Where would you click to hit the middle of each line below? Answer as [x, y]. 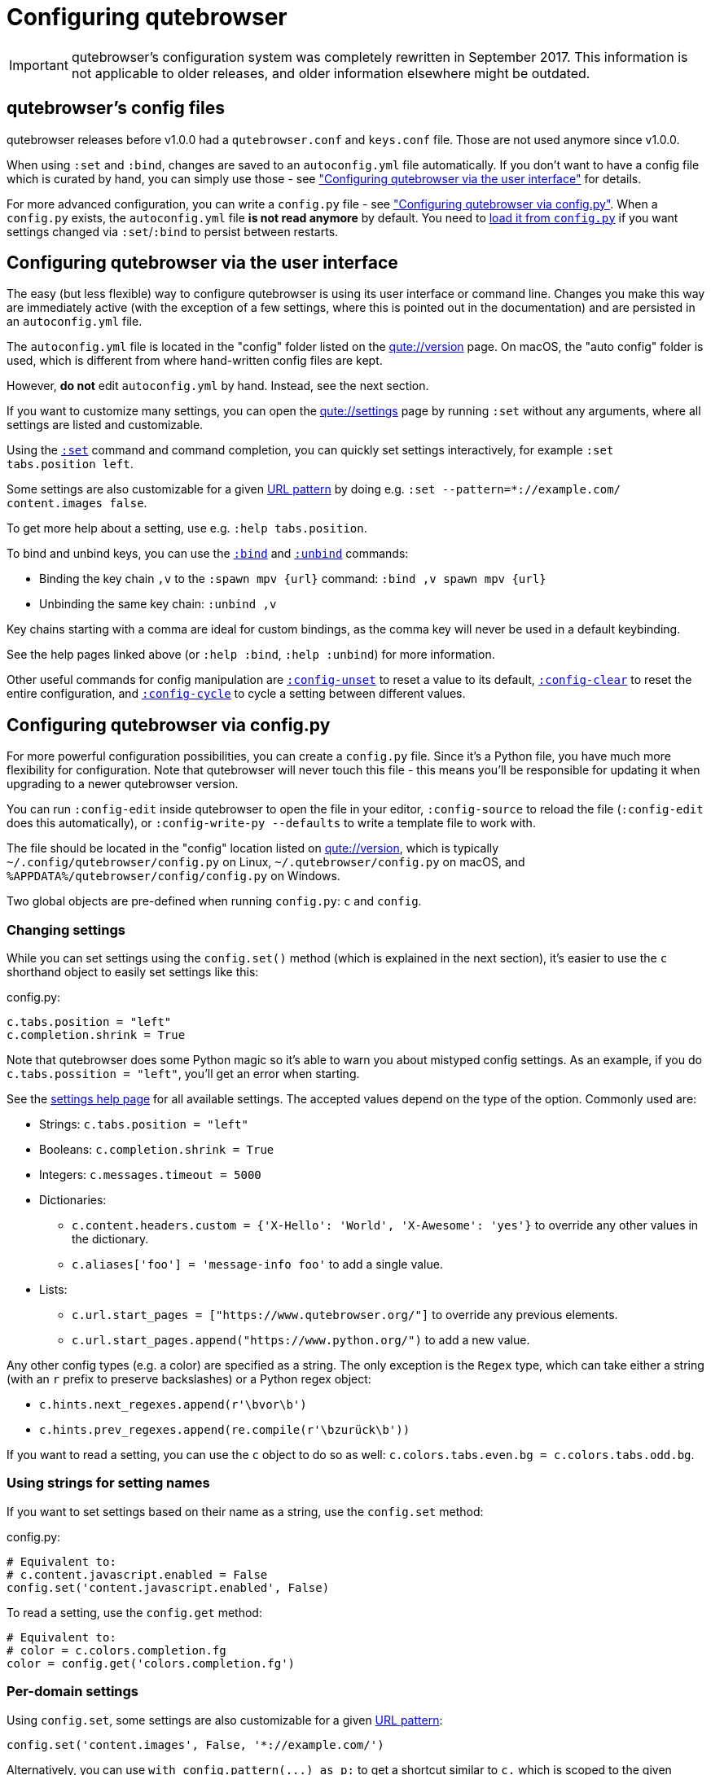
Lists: [53, 1290]
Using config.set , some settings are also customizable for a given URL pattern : [225, 1720]
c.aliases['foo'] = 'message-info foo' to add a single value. [257, 1264]
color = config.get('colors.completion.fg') [151, 1663]
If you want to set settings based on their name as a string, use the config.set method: [245, 1511]
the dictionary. [110, 1239]
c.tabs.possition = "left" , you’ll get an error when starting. [183, 1074]
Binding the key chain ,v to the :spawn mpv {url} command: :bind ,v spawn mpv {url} [293, 579]
